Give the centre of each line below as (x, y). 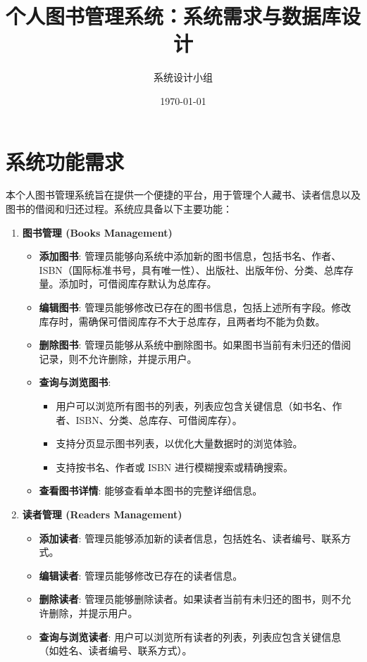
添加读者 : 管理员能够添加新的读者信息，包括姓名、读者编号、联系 (190, 538)
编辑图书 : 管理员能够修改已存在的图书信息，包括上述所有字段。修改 (195, 307)
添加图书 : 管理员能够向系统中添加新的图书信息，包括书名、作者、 (190, 256)
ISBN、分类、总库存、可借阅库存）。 (159, 419)
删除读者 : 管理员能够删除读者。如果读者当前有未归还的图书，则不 (190, 599)
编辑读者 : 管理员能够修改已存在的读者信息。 (141, 575)
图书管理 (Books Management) (97, 232)
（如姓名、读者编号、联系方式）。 (116, 650)
